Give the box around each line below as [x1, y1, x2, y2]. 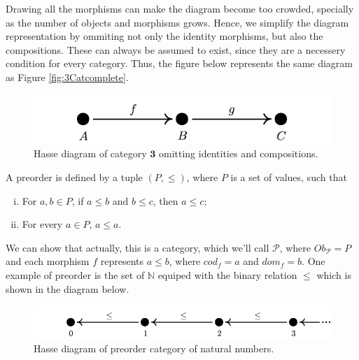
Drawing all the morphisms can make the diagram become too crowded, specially [6, 1, 354, 15]
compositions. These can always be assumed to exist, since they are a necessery [6, 42, 346, 57]
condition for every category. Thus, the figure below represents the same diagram [6, 56, 353, 71]
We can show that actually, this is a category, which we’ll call [6, 240, 269, 254]
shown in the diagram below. [6, 281, 129, 296]
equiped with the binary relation [157, 267, 297, 282]
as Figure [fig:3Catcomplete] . [6, 69, 129, 84]
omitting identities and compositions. [158, 146, 318, 161]
